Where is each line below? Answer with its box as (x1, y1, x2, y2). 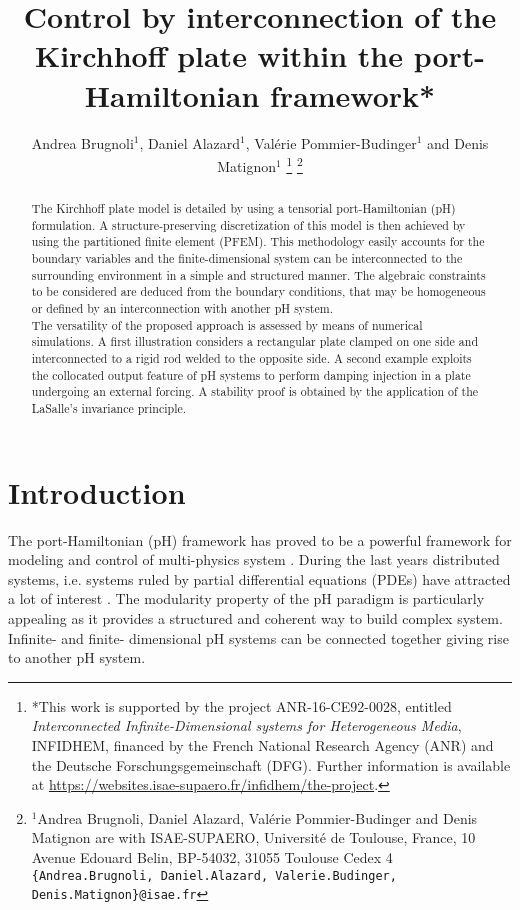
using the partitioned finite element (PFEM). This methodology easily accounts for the (31, 233, 485, 250)
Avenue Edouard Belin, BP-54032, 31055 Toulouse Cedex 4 (31, 846, 393, 867)
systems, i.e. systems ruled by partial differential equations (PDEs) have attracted (8, 568, 511, 589)
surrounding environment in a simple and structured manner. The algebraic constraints (31, 266, 486, 283)
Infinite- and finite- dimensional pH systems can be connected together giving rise (8, 627, 509, 648)
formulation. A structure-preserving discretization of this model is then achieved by (31, 216, 466, 233)
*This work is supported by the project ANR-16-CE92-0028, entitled (31, 695, 452, 716)
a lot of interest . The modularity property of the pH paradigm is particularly (8, 588, 485, 609)
